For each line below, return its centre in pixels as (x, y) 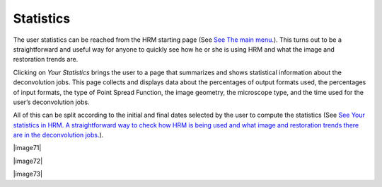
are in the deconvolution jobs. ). (58, 135)
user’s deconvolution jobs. (51, 102)
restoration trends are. (46, 59)
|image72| (28, 161)
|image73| (28, 174)
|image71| (27, 148)
